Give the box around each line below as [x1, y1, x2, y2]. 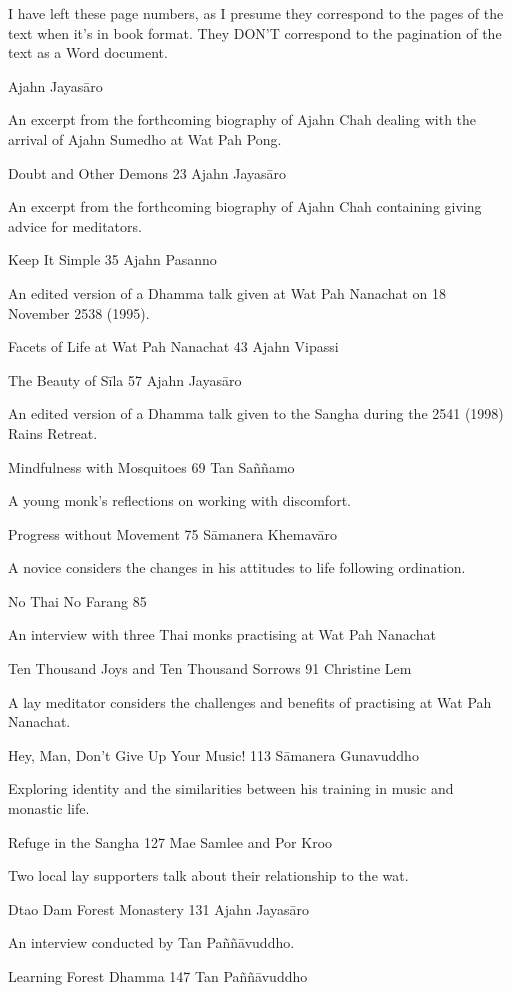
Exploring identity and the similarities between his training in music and [8, 778, 454, 799]
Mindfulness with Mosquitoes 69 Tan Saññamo [8, 456, 295, 477]
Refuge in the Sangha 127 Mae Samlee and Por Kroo [8, 831, 333, 852]
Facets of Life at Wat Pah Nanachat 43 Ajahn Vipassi [8, 336, 339, 357]
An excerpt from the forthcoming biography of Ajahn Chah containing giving [8, 196, 482, 217]
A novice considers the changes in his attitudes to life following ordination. [8, 557, 466, 578]
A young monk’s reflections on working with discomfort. [8, 490, 351, 511]
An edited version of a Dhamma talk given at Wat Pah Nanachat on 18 [8, 282, 447, 303]
